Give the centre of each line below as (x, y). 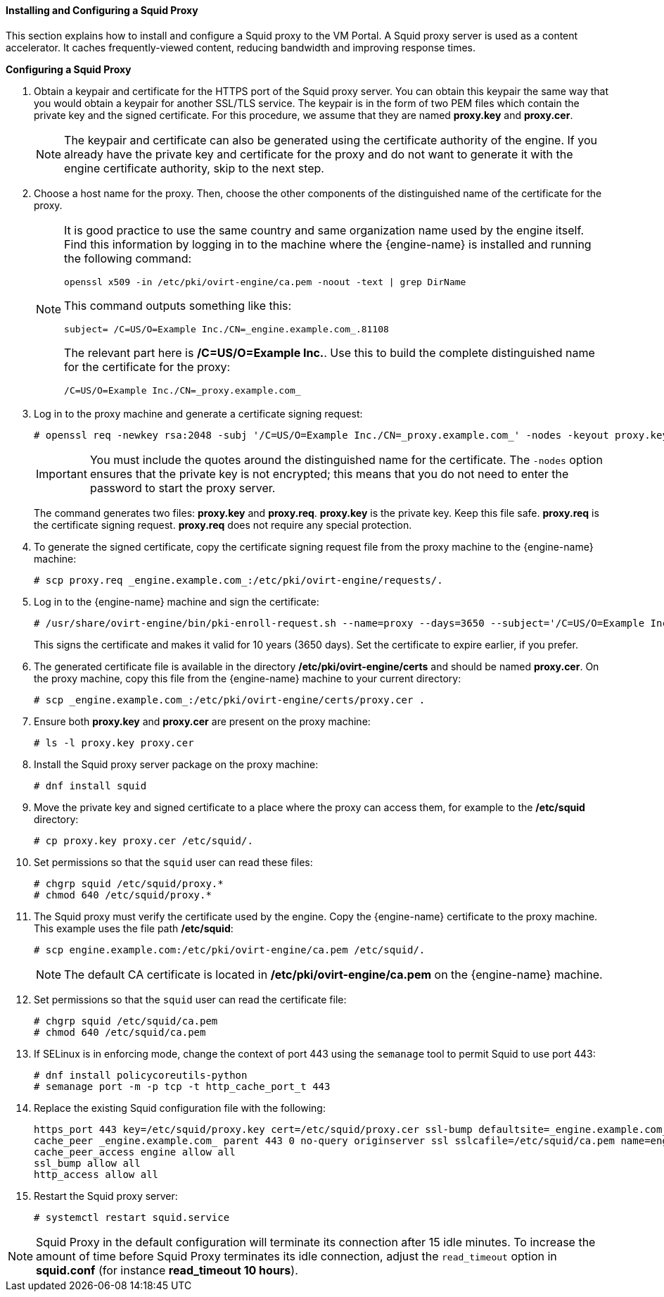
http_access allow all (96, 1174)
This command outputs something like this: (178, 305)
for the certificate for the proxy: (147, 366)
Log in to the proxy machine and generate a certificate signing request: (198, 413)
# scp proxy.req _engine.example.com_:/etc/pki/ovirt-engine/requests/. (238, 580)
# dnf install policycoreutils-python (141, 1075)
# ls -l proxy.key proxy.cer (114, 743)
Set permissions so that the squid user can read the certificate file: (190, 999)
